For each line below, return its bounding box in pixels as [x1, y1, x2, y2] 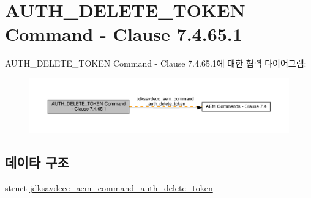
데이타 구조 [5, 152, 69, 171]
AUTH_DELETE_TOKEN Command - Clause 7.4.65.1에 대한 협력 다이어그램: [5, 57, 307, 70]
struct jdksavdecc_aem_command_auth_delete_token [5, 181, 213, 194]
